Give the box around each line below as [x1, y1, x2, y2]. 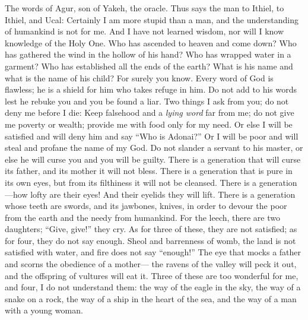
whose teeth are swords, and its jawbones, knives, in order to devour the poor [5, 199, 287, 212]
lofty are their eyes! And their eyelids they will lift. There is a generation [30, 188, 296, 200]
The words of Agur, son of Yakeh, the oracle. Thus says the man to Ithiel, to [5, 2, 284, 14]
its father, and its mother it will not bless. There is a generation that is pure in [5, 164, 293, 177]
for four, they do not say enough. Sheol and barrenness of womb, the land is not [5, 234, 296, 246]
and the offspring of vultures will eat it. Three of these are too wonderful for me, [5, 269, 299, 281]
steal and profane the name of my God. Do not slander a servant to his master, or [5, 141, 303, 154]
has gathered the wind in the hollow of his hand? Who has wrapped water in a [5, 48, 291, 61]
